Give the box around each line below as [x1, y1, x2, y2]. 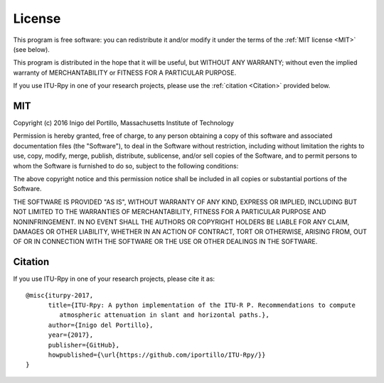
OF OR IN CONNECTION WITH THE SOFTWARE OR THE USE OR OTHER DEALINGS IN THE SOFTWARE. [13, 237, 318, 246]
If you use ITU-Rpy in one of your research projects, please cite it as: [13, 274, 215, 284]
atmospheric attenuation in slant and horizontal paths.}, [59, 311, 270, 319]
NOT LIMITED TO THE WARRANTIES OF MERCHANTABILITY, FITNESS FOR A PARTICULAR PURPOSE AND [13, 207, 326, 216]
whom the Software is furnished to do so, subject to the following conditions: [13, 161, 239, 170]
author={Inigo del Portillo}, [48, 320, 154, 329]
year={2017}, [48, 331, 94, 339]
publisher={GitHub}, [48, 341, 120, 349]
